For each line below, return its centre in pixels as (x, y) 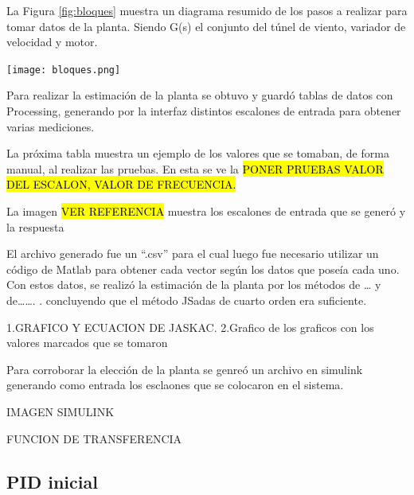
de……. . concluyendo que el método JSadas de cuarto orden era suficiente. (187, 300)
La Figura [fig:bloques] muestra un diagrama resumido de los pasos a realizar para (207, 10)
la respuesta (35, 226)
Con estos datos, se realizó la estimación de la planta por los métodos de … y (194, 285)
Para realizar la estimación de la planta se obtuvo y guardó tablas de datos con (200, 95)
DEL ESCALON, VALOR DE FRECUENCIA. (121, 184)
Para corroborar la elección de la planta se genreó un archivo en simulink (185, 369)
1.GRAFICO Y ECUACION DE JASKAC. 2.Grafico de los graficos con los (190, 327)
